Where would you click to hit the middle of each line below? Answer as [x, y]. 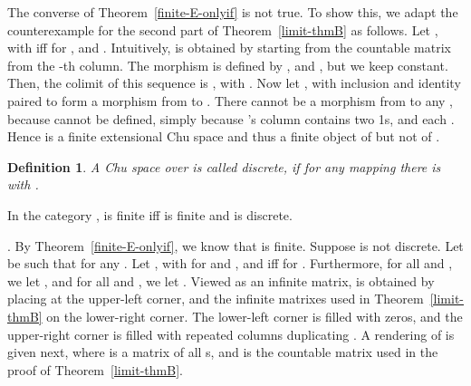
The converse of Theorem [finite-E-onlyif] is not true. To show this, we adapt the [233, 12]
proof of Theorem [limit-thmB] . [95, 369]
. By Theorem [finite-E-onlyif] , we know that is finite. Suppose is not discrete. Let [235, 245]
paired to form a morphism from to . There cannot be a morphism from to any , [230, 100]
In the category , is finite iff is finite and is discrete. [150, 214]
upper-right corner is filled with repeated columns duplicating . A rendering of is [231, 334]
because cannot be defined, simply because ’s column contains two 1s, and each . [231, 118]
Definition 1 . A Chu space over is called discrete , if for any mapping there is [224, 166]
